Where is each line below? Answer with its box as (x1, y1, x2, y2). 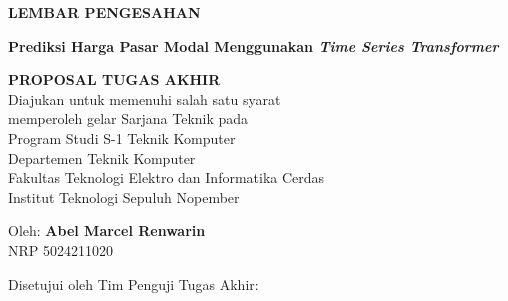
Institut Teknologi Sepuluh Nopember (8, 186, 240, 207)
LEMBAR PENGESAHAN (8, 2, 201, 22)
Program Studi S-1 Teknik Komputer (8, 127, 236, 148)
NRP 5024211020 (8, 239, 113, 260)
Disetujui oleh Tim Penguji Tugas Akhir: (8, 273, 259, 294)
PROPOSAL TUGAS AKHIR (8, 69, 221, 90)
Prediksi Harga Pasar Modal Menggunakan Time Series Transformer (8, 35, 499, 56)
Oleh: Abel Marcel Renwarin (8, 220, 206, 241)
